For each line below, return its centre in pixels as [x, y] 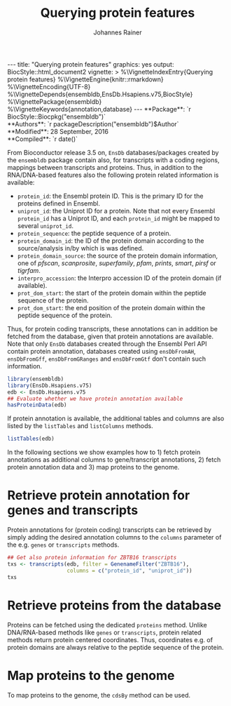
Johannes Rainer [118, 32]
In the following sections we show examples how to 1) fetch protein [104, 452]
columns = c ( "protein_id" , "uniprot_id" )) [129, 571]
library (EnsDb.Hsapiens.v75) [50, 385]
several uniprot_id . [45, 225]
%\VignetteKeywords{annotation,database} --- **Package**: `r [99, 109]
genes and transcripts [73, 511]
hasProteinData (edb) [37, 405]
